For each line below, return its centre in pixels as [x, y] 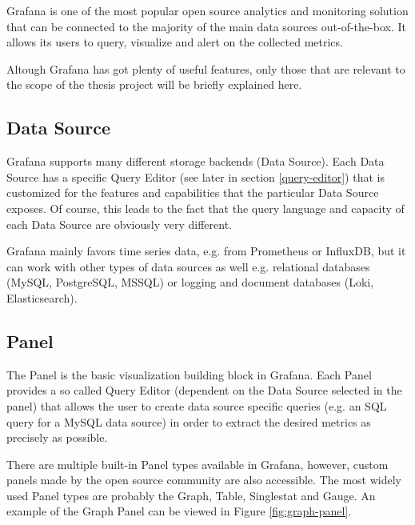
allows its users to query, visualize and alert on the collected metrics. [175, 42]
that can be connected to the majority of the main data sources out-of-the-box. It [206, 26]
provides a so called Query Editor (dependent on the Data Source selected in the [204, 390]
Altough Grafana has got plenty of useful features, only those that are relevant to [206, 68]
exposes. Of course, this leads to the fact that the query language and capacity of [206, 208]
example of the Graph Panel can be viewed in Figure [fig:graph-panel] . [179, 511]
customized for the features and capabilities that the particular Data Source [193, 192]
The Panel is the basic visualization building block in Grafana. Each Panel [189, 374]
